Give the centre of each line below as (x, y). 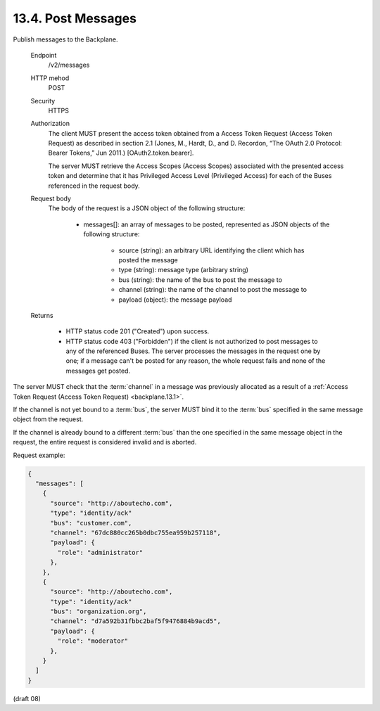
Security (43, 101)
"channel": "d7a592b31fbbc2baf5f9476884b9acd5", (135, 621)
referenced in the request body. (94, 186)
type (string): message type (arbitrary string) (184, 270)
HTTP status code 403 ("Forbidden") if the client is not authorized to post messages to (192, 341)
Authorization (50, 124)
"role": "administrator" (100, 552)
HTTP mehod (50, 78)
